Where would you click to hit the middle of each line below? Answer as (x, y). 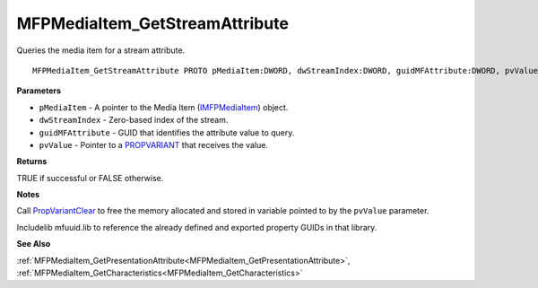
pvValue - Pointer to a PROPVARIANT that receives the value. (154, 144)
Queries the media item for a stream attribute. (101, 50)
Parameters (39, 91)
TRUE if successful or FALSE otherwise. (90, 178)
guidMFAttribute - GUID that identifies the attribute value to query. (167, 132)
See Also (34, 244)
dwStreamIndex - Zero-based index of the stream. (134, 120)
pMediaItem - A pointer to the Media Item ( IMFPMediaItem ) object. (164, 107)
